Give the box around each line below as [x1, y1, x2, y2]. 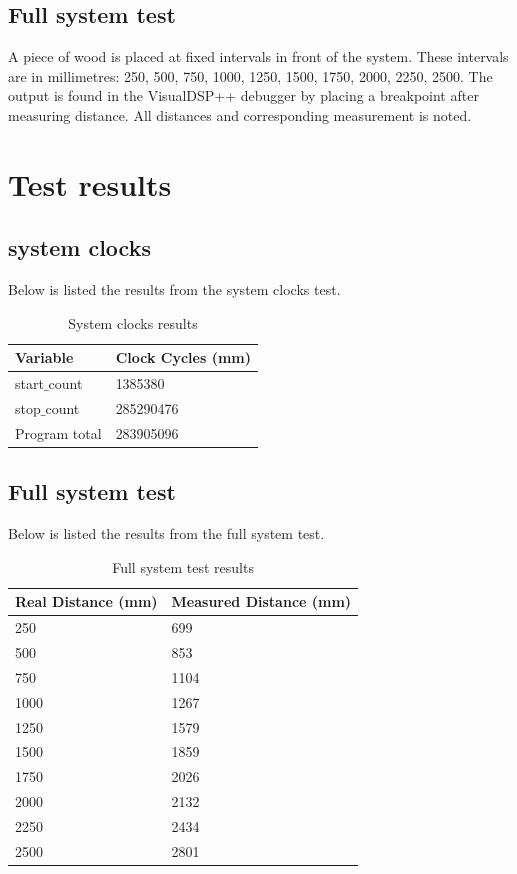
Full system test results [112, 556, 254, 577]
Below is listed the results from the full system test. [8, 523, 325, 544]
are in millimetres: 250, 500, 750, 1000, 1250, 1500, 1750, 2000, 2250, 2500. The [8, 65, 493, 86]
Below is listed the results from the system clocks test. [8, 279, 341, 300]
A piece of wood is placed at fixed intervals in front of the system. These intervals [8, 46, 509, 67]
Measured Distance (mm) [171, 591, 352, 612]
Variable [15, 347, 74, 368]
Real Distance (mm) [15, 591, 158, 612]
